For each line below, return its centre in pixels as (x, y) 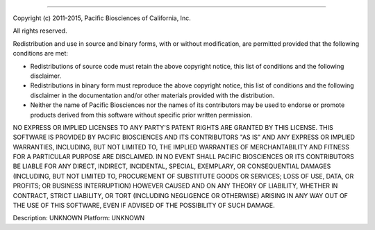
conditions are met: (41, 54)
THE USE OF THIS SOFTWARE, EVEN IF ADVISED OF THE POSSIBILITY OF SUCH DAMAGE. (144, 206)
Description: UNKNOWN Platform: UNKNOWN (79, 218)
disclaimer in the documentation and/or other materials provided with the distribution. (152, 95)
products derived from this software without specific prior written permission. (141, 115)
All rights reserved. (40, 31)
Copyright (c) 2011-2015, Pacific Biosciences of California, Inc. (102, 18)
